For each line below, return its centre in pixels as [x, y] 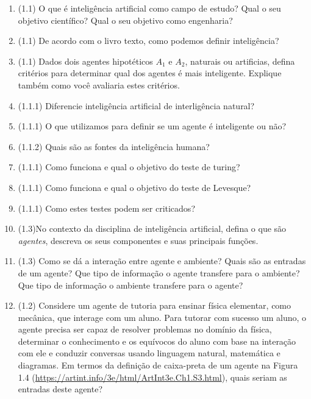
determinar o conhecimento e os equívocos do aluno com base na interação [157, 341]
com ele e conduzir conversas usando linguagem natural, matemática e [149, 353]
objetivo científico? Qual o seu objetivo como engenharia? [125, 20]
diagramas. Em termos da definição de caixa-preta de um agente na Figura [158, 365]
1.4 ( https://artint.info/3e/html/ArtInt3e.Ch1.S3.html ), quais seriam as [152, 377]
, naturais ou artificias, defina [240, 61]
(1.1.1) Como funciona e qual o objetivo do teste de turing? [129, 167]
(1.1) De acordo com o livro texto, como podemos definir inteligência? [148, 41]
